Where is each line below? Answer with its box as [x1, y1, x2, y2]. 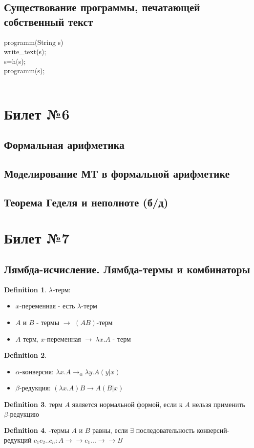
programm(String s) [4, 37, 63, 47]
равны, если [92, 425, 128, 435]
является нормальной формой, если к [72, 399, 183, 409]
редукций [4, 434, 32, 445]
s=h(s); [4, 56, 26, 66]
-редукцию [7, 408, 39, 419]
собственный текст [4, 14, 93, 29]
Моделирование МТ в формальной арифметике [4, 166, 230, 181]
